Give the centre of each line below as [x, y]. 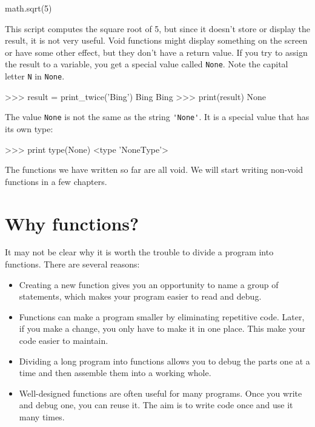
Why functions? [72, 223]
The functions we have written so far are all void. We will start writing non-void [154, 170]
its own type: [29, 128]
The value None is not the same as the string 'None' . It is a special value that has [157, 117]
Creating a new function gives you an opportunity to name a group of [149, 284]
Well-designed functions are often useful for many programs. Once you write [161, 393]
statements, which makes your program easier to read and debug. [140, 296]
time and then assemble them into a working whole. [115, 373]
